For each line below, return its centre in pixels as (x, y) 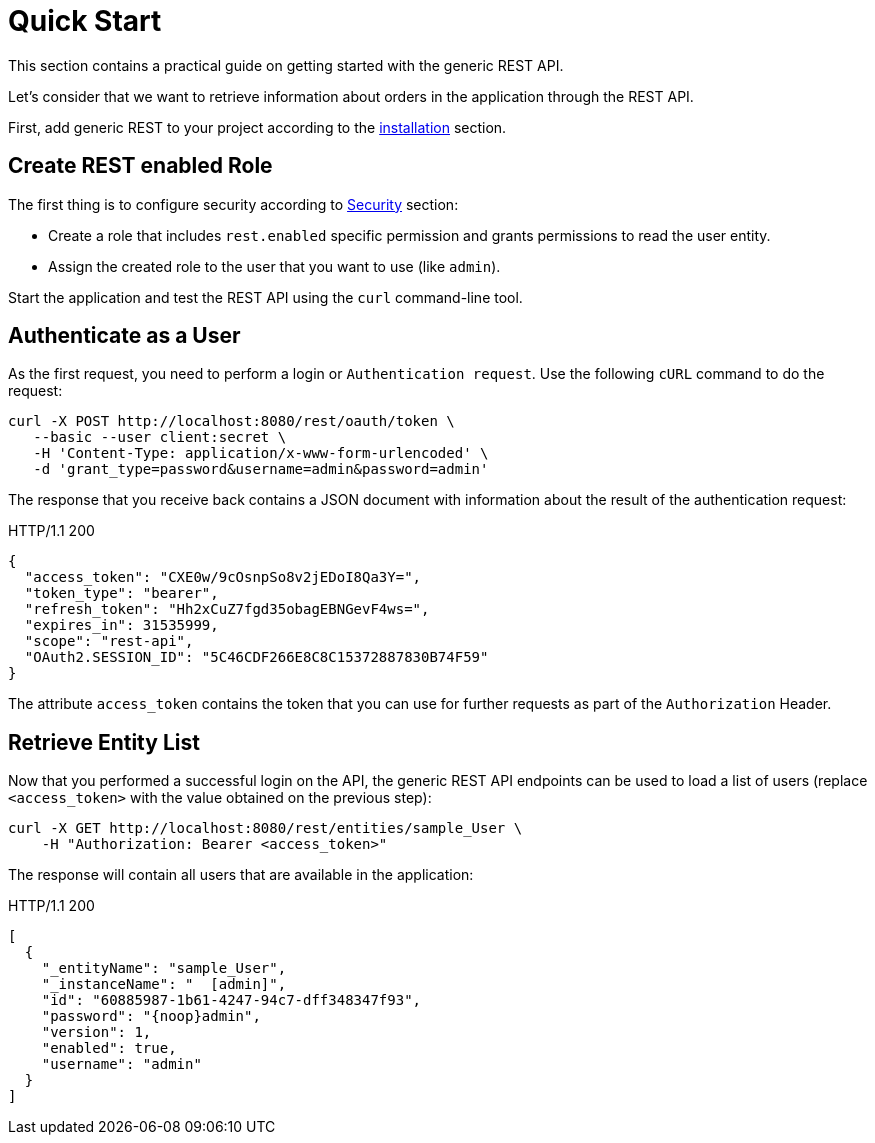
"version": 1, (96, 1032)
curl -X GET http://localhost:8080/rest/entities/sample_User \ (265, 828)
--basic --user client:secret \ (160, 437)
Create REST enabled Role (140, 166)
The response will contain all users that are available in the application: (241, 875)
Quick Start (85, 21)
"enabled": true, (109, 1048)
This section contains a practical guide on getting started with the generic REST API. (286, 65)
